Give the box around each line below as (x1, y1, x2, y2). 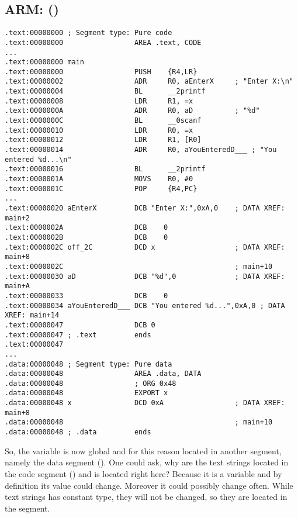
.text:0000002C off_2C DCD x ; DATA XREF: (5, 243, 285, 251)
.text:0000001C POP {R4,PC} (5, 184, 197, 193)
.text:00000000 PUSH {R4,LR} (5, 67, 197, 76)
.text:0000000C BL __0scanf (5, 116, 202, 125)
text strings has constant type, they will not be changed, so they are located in (5, 491, 287, 503)
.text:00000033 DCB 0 (5, 291, 168, 300)
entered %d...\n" (5, 155, 72, 164)
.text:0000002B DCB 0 (5, 233, 168, 241)
